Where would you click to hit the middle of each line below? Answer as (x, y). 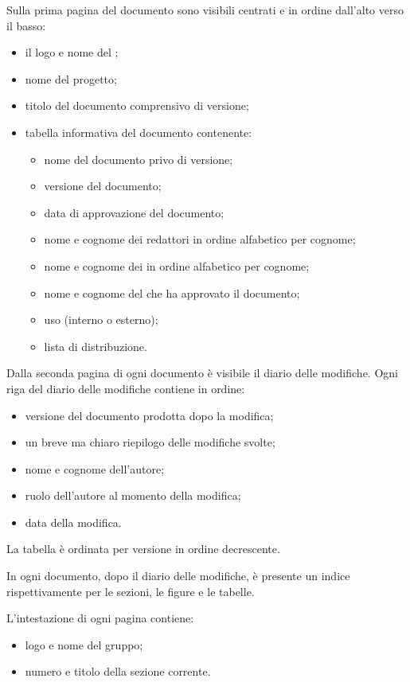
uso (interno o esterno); (101, 320)
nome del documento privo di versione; (139, 159)
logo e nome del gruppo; (84, 644)
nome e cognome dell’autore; (95, 468)
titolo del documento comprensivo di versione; (137, 105)
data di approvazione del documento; (134, 212)
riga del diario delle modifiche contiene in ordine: (126, 388)
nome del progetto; (71, 78)
